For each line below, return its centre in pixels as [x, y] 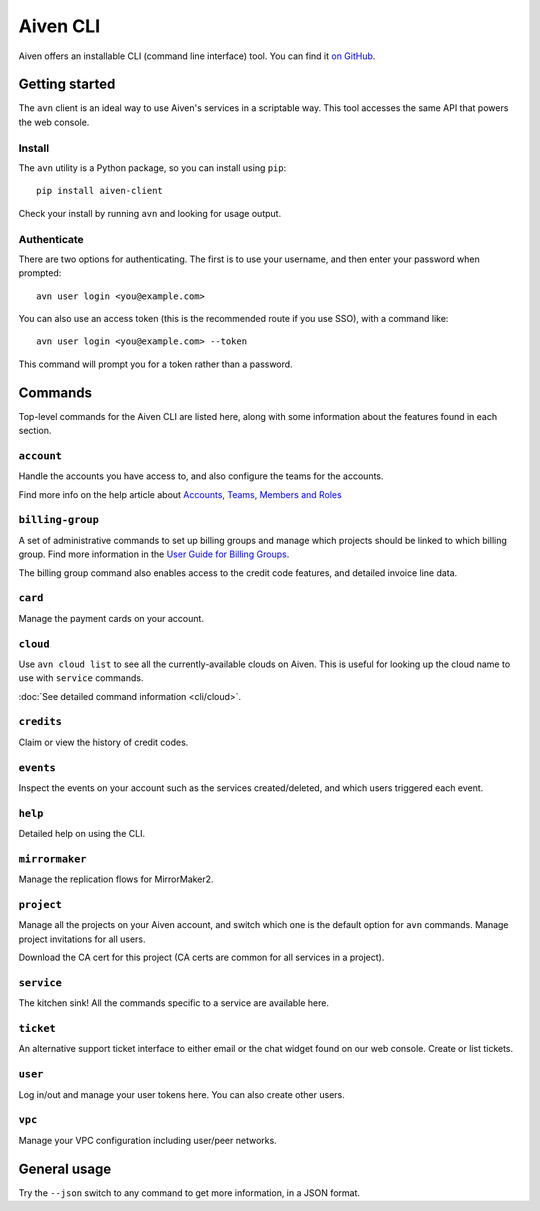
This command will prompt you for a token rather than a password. [156, 364]
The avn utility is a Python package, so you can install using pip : [152, 167]
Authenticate [51, 239]
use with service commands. [81, 678]
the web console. [54, 122]
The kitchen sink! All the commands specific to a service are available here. [174, 1003]
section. [35, 431]
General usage [65, 1168]
